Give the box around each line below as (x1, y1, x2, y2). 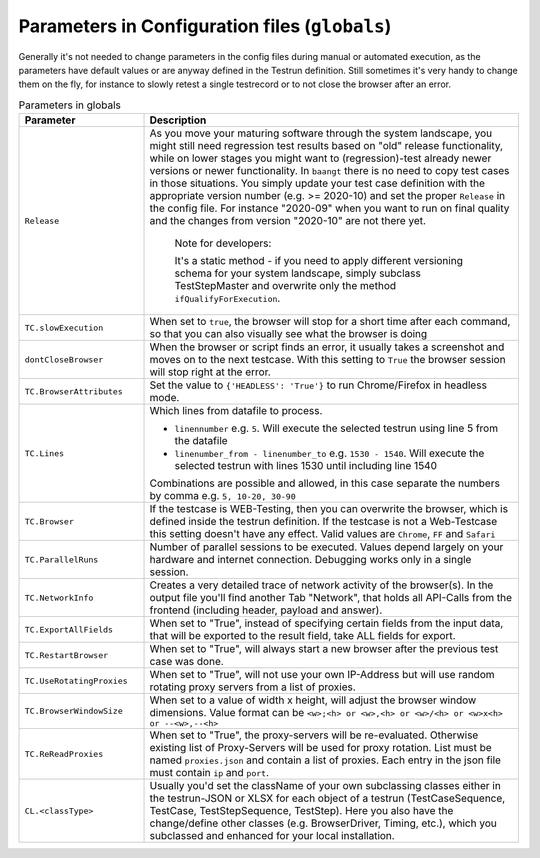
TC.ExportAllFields (24, 624, 114, 635)
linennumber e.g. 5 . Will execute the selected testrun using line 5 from (174, 421, 499, 435)
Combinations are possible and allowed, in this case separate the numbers (149, 476, 500, 490)
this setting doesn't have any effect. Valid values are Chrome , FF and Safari (149, 527, 496, 541)
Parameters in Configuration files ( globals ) (18, 15, 392, 37)
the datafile (174, 434, 229, 448)
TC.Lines (24, 448, 65, 459)
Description (149, 113, 207, 127)
